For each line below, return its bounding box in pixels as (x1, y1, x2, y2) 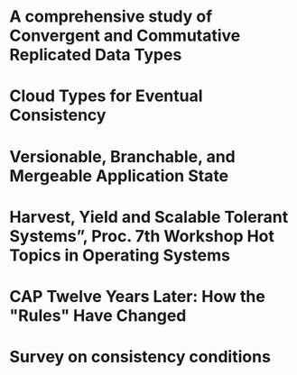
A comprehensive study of (9, 6, 213, 27)
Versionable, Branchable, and (9, 146, 237, 167)
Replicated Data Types (9, 45, 182, 65)
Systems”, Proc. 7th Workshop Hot (9, 225, 275, 246)
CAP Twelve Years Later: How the (9, 286, 266, 306)
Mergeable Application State (9, 165, 229, 186)
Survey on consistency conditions (9, 347, 271, 367)
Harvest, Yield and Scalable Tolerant (9, 206, 289, 227)
